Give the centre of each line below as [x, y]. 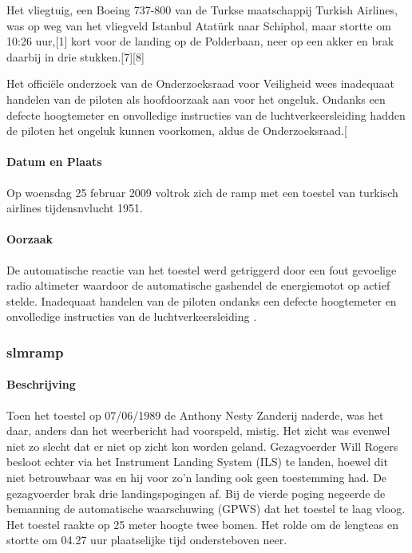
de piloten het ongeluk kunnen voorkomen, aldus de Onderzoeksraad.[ [177, 130]
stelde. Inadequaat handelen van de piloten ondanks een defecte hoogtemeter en [202, 300]
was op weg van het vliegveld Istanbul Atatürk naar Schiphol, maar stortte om [199, 25]
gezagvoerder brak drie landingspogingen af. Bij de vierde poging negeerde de [196, 493]
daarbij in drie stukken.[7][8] [75, 56]
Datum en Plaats [54, 162]
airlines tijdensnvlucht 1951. [75, 208]
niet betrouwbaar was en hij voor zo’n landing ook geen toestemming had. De [197, 477]
